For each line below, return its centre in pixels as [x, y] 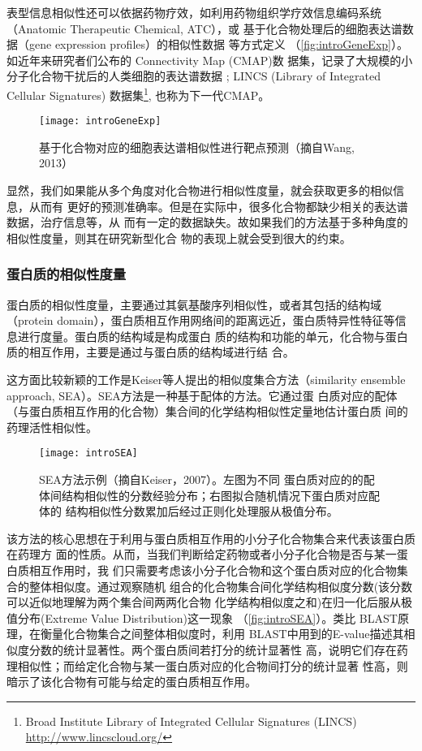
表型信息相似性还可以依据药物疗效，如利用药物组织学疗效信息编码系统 [194, 12]
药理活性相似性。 [52, 427]
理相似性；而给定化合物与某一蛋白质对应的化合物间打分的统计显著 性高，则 [207, 665]
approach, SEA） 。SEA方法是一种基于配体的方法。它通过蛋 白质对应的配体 [202, 395]
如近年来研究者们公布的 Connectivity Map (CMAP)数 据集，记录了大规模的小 [210, 60]
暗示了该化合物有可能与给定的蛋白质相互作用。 [131, 682]
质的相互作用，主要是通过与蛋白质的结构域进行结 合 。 [151, 352]
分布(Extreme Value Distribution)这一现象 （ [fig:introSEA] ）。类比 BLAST [207, 617]
